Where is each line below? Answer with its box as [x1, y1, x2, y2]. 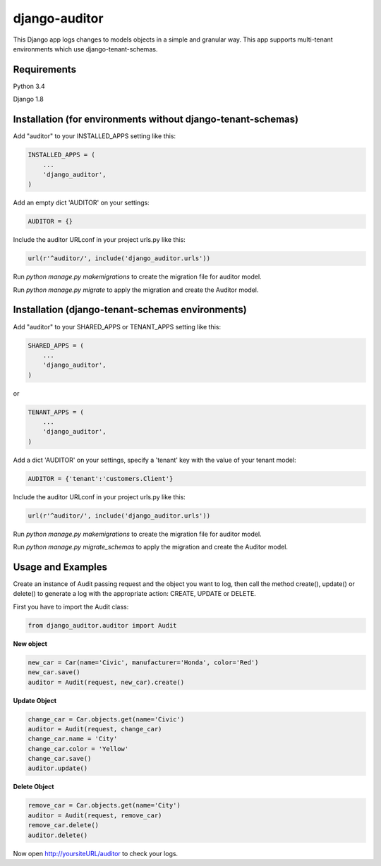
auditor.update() [28, 764, 88, 772]
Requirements [13, 63, 77, 75]
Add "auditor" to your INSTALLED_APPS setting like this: [13, 132, 176, 140]
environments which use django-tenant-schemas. [13, 44, 158, 53]
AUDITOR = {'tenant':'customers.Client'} [28, 475, 174, 482]
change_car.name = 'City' [28, 735, 118, 743]
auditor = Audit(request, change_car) [28, 725, 162, 733]
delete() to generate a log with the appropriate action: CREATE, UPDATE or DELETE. [13, 590, 257, 598]
